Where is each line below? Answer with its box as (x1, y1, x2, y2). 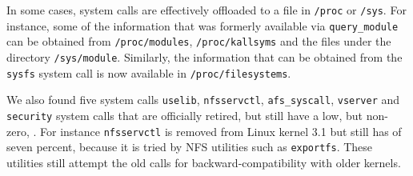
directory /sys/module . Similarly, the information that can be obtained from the (6, 48, 403, 65)
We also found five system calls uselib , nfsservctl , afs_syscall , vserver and (6, 91, 400, 108)
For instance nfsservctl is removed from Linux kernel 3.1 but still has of (40, 122, 402, 139)
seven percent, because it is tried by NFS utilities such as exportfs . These (6, 138, 373, 155)
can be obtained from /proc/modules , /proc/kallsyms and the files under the (6, 33, 391, 50)
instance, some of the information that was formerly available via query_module (6, 17, 399, 34)
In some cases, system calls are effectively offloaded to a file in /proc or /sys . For (6, 2, 407, 18)
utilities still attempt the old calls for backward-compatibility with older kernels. (6, 154, 401, 170)
